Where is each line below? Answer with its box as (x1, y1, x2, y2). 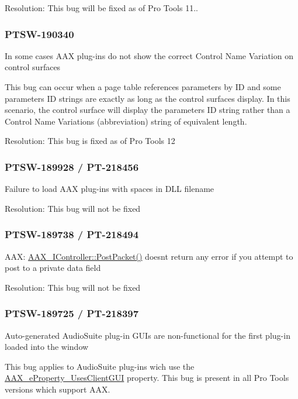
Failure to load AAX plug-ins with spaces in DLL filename (5, 183, 214, 195)
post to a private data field (5, 262, 101, 274)
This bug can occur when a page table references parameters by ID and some (5, 81, 281, 92)
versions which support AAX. (5, 383, 110, 395)
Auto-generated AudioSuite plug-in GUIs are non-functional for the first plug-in (5, 329, 290, 341)
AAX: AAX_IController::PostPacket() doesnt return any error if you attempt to (5, 250, 293, 262)
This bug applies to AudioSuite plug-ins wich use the (5, 360, 195, 372)
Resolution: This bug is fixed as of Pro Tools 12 (5, 135, 175, 147)
